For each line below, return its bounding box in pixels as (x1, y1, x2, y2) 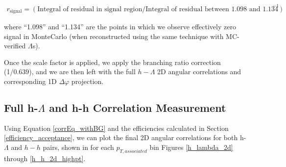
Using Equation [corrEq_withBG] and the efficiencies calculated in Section (4, 123, 229, 133)
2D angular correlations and (157, 66, 241, 77)
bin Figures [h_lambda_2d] (149, 142, 233, 152)
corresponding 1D (4, 76, 57, 86)
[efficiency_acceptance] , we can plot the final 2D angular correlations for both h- (4, 132, 246, 143)
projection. (71, 76, 104, 86)
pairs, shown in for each (43, 142, 114, 152)
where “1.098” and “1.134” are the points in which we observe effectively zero (4, 21, 236, 31)
